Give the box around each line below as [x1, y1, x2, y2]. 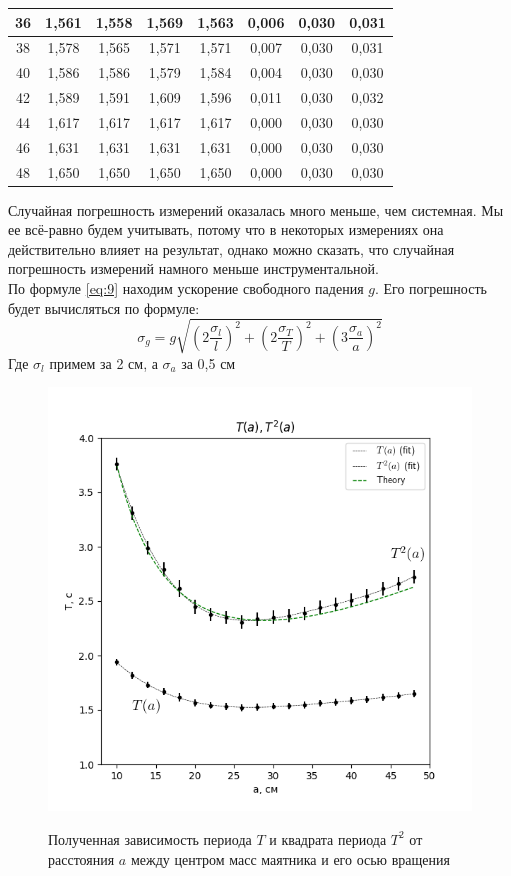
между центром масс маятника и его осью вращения [130, 848, 450, 869]
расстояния [48, 848, 115, 869]
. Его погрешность [374, 278, 487, 299]
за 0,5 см [181, 352, 236, 373]
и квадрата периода [269, 828, 387, 849]
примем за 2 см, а [49, 352, 158, 373]
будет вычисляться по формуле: [8, 297, 200, 318]
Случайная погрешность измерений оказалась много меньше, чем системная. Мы [8, 199, 504, 220]
